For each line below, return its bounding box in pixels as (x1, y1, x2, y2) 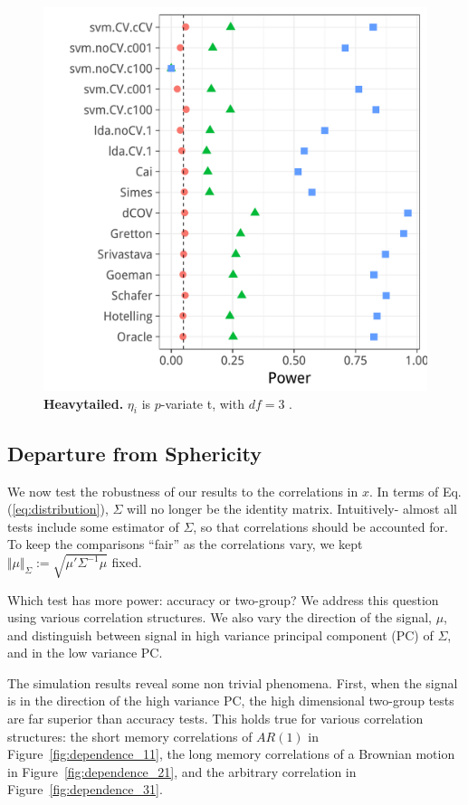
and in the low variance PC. (7, 643, 163, 662)
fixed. (111, 553, 142, 572)
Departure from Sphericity (7, 439, 262, 467)
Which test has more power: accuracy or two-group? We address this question (7, 590, 439, 609)
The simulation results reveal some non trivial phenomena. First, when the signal (7, 673, 458, 692)
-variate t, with (160, 393, 244, 412)
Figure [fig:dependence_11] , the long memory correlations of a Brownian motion (7, 744, 455, 763)
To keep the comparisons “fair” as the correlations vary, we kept (7, 535, 363, 554)
